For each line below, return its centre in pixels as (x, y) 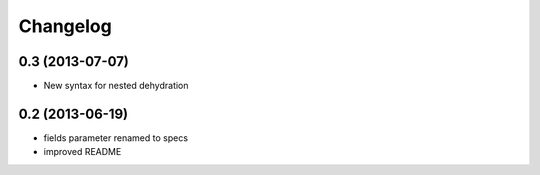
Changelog (65, 26)
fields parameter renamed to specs (116, 137)
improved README (82, 152)
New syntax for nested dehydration (116, 86)
